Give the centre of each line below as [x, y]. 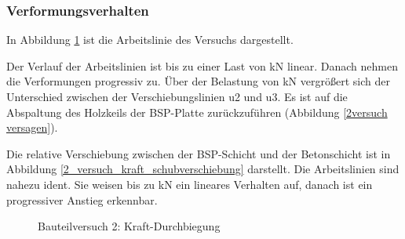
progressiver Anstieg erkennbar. [82, 199]
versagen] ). [32, 127]
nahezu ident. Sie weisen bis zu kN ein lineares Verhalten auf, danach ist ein [190, 184]
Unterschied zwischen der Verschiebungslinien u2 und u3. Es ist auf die [177, 96]
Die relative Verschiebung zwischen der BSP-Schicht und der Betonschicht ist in [199, 153]
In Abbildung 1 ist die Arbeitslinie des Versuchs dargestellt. [150, 40]
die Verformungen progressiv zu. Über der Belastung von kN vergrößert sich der [198, 81]
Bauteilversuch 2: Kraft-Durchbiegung [129, 226]
